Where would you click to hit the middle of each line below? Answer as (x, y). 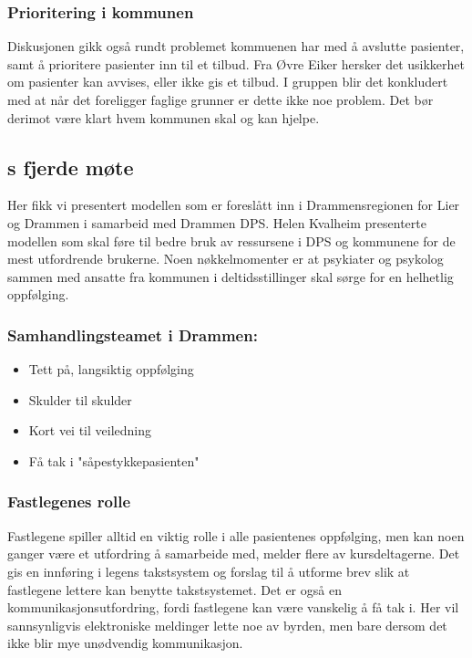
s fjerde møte (71, 167)
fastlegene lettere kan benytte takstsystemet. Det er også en (174, 589)
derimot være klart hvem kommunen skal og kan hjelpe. (164, 117)
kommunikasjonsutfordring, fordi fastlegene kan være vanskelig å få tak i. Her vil (233, 607)
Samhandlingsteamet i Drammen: (133, 334)
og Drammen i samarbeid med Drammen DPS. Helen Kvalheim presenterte (217, 222)
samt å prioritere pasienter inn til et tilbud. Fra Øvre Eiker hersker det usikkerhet (236, 63)
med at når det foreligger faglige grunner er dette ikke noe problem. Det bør (221, 99)
